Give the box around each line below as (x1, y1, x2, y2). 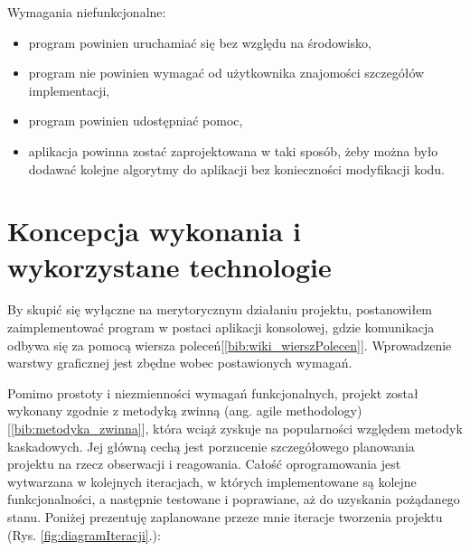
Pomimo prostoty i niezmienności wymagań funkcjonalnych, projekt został (7, 383, 418, 402)
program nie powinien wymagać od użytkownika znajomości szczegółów (28, 63, 425, 82)
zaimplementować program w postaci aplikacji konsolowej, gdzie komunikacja (7, 318, 435, 337)
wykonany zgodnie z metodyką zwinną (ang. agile (7, 401, 282, 420)
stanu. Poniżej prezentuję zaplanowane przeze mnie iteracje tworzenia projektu (7, 508, 443, 526)
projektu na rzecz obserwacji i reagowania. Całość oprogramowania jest (7, 454, 401, 473)
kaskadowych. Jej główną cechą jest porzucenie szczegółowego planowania (7, 436, 415, 455)
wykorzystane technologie (7, 247, 332, 285)
